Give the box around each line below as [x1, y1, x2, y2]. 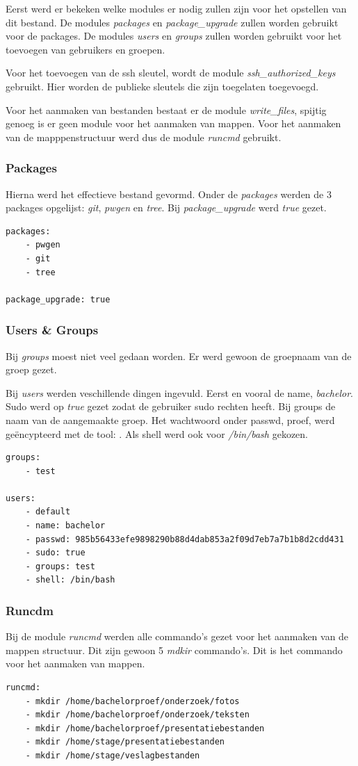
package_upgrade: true [6, 294, 111, 304]
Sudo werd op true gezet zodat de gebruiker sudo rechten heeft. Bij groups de [6, 399, 336, 414]
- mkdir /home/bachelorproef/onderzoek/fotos [25, 696, 240, 706]
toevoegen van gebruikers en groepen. [6, 42, 165, 56]
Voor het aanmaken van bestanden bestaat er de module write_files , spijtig [6, 102, 327, 117]
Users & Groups [6, 321, 99, 339]
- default [25, 507, 71, 517]
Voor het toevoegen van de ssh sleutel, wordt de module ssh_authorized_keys [6, 65, 336, 80]
